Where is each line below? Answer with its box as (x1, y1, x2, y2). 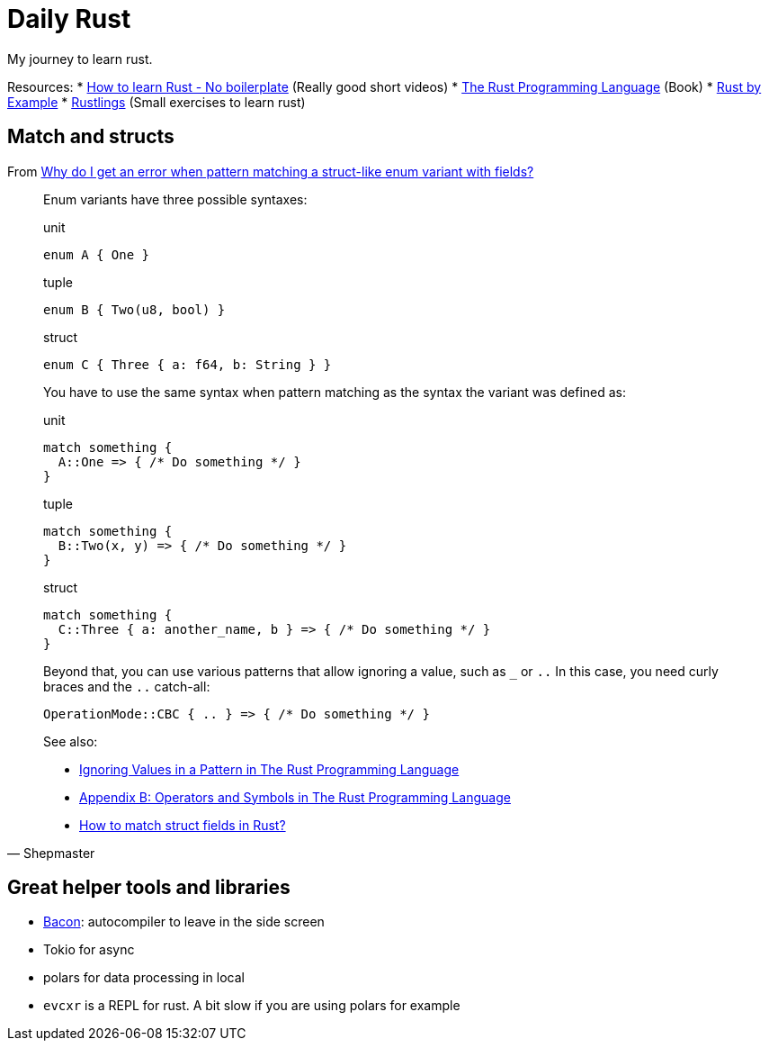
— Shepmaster (7, 845, 95, 861)
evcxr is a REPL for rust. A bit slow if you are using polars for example (43, 998, 461, 1014)
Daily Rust (7, 4, 131, 34)
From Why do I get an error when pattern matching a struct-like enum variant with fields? (7, 163, 534, 179)
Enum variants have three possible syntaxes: (43, 191, 308, 207)
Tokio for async (43, 942, 135, 958)
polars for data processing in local (43, 970, 245, 986)
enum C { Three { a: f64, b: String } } (43, 357, 332, 372)
